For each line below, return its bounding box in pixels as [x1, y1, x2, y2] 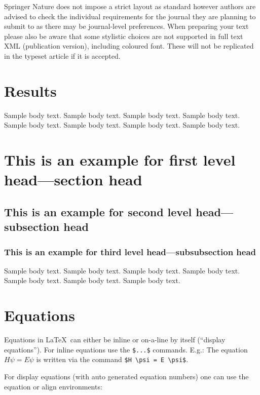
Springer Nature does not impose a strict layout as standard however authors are [4, 1, 256, 11]
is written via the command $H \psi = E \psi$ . [36, 354, 189, 365]
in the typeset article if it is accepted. [4, 50, 121, 61]
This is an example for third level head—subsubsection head [4, 245, 256, 258]
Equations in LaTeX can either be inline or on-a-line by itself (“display [4, 334, 226, 345]
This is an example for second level [4, 204, 192, 219]
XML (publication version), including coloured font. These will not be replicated [4, 41, 254, 51]
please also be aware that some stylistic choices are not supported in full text [4, 30, 243, 41]
